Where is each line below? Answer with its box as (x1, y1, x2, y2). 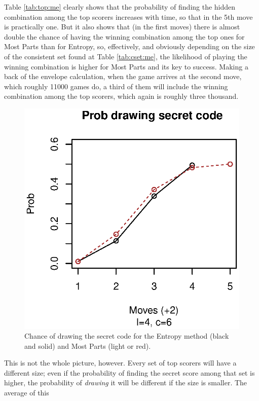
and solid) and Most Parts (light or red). (24, 340, 151, 351)
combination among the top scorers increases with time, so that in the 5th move (4, 11, 253, 22)
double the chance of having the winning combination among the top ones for (4, 31, 245, 42)
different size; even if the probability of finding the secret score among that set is (4, 367, 255, 378)
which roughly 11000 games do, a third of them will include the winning (4, 81, 228, 91)
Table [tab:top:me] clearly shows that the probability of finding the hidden (4, 2, 236, 12)
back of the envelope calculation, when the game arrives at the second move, (4, 71, 242, 82)
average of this (4, 387, 49, 398)
